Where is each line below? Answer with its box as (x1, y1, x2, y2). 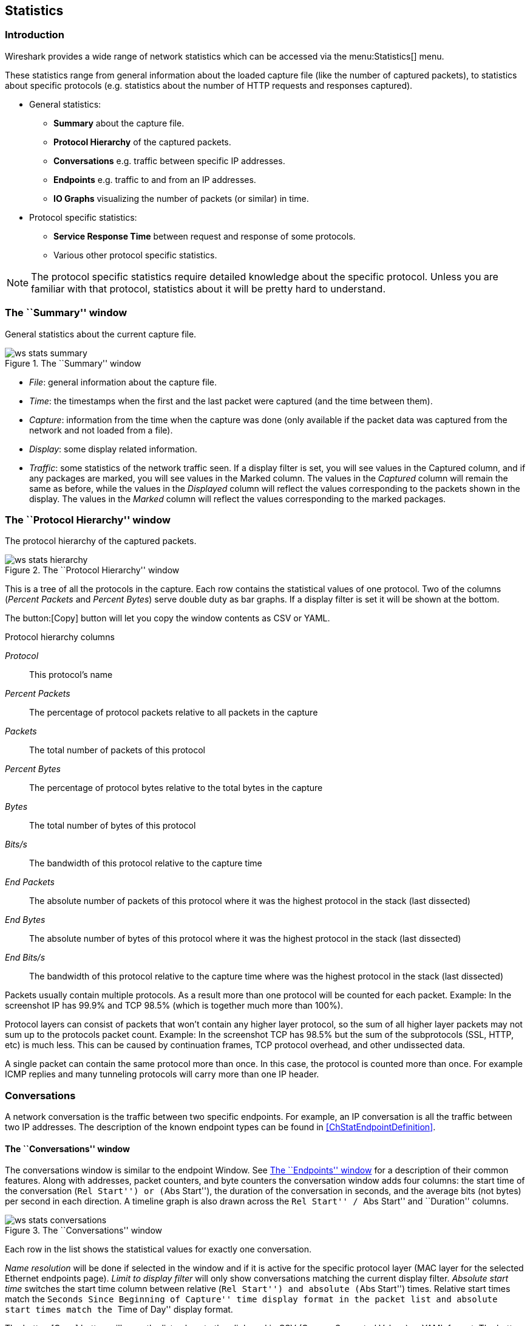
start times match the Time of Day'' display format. (5, 1304, 233, 1315)
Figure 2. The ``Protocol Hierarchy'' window (5, 565, 180, 576)
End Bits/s (5, 952, 46, 963)
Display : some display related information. (29, 443, 197, 454)
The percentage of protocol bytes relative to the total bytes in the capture (29, 782, 323, 793)
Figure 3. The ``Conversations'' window (5, 1225, 163, 1236)
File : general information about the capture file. (29, 376, 217, 387)
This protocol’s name (29, 669, 113, 680)
